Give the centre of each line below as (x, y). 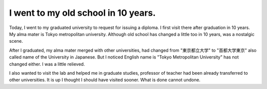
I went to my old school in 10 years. (82, 13)
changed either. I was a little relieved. (47, 64)
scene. (16, 41)
